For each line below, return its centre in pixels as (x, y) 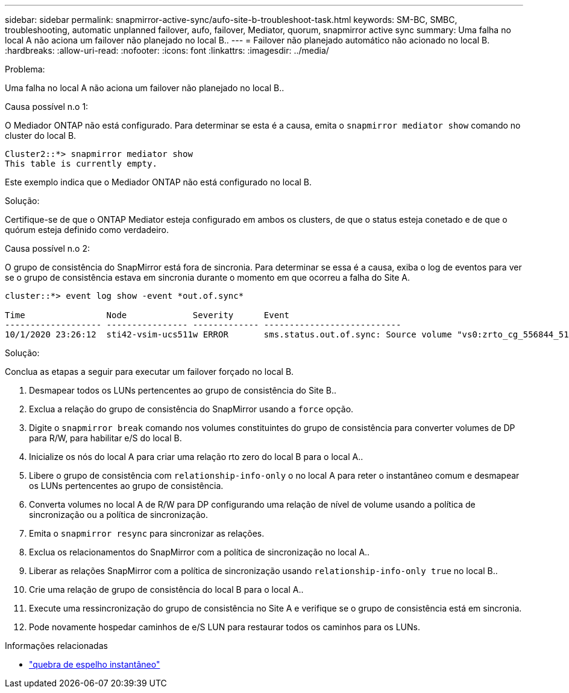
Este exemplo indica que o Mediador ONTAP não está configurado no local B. (159, 182)
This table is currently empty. (81, 164)
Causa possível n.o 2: (47, 248)
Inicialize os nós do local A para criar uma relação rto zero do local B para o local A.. (196, 457)
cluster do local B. (41, 136)
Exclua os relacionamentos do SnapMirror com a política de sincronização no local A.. (200, 552)
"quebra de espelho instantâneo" (95, 664)
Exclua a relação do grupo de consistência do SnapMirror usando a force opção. (191, 409)
